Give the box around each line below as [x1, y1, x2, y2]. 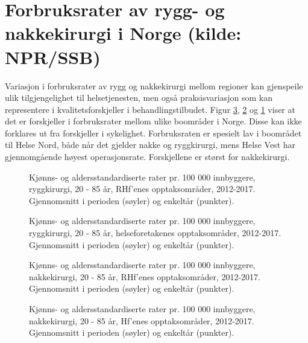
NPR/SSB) [5, 44, 101, 69]
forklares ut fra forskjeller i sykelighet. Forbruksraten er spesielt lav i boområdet [5, 126, 302, 139]
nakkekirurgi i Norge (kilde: [5, 21, 242, 45]
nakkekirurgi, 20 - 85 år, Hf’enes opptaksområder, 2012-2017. [29, 314, 254, 327]
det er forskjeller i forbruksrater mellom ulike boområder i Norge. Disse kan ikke [5, 115, 302, 127]
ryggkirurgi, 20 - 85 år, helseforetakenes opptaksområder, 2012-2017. [29, 226, 281, 239]
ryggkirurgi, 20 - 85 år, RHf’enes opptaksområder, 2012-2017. [29, 182, 256, 195]
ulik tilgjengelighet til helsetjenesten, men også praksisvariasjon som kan [5, 91, 272, 104]
